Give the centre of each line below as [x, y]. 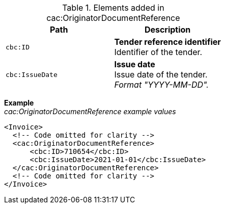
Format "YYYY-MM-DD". [161, 85]
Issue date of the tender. [161, 74]
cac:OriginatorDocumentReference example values [90, 111]
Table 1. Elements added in [113, 8]
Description [167, 30]
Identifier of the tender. [158, 52]
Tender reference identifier [167, 42]
